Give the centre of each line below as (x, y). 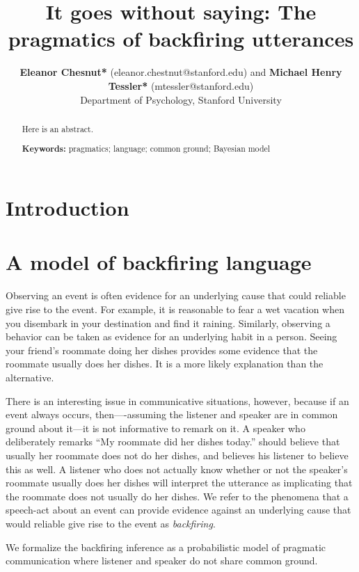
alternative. (30, 377)
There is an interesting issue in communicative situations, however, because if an (177, 400)
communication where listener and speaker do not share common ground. (162, 561)
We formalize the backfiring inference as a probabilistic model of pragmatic (166, 547)
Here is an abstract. (58, 128)
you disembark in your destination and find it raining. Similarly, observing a (168, 323)
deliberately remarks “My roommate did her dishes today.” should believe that (173, 442)
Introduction (67, 208)
